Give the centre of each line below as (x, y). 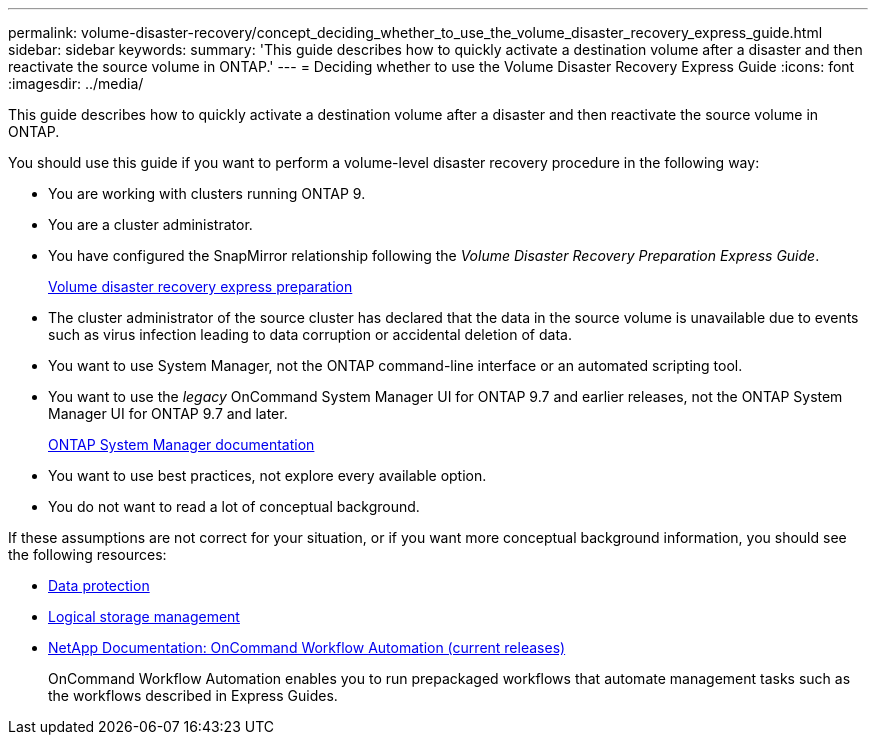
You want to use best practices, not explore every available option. (267, 475)
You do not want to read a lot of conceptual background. (234, 506)
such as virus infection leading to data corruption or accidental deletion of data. (310, 334)
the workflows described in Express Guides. (193, 695)
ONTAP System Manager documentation (181, 444)
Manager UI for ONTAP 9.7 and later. (168, 413)
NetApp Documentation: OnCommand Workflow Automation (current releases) (307, 647)
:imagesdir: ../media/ (76, 83)
